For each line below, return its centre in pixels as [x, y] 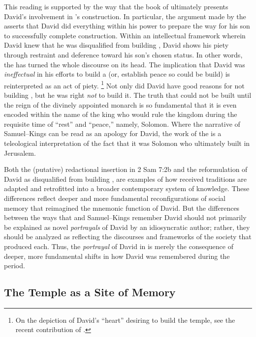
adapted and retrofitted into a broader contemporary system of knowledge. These [127, 188]
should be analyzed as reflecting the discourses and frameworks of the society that [128, 237]
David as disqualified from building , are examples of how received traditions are [126, 179]
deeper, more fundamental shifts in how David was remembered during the [117, 256]
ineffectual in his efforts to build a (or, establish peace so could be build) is [117, 74]
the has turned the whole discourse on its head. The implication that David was [125, 64]
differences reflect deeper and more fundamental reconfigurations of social [115, 198]
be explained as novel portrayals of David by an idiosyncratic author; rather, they [127, 227]
